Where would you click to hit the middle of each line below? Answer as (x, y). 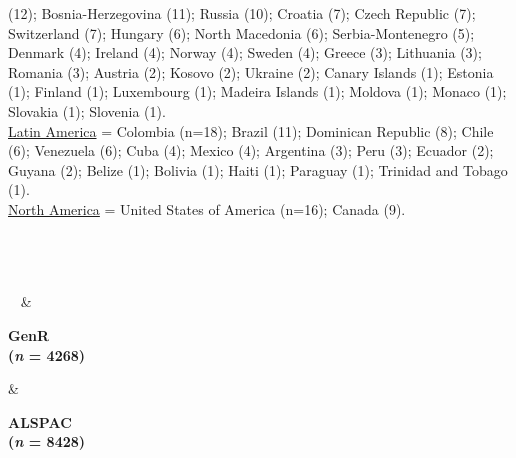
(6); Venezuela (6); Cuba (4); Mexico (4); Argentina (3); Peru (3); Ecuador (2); (251, 150)
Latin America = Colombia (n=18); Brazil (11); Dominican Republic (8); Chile (251, 130)
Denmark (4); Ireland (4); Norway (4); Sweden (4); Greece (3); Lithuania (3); (245, 52)
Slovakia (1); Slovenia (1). (87, 110)
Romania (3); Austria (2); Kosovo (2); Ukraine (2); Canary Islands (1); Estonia (251, 71)
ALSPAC (40, 421)
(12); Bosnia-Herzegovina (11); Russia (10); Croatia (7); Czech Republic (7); (242, 13)
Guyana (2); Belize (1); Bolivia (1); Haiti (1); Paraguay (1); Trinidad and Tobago (258, 169)
